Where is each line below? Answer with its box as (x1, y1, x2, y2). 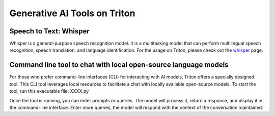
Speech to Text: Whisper (9, 27, 90, 35)
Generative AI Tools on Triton (9, 8, 135, 19)
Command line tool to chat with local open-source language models (9, 61, 229, 69)
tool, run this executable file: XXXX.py (9, 88, 89, 94)
